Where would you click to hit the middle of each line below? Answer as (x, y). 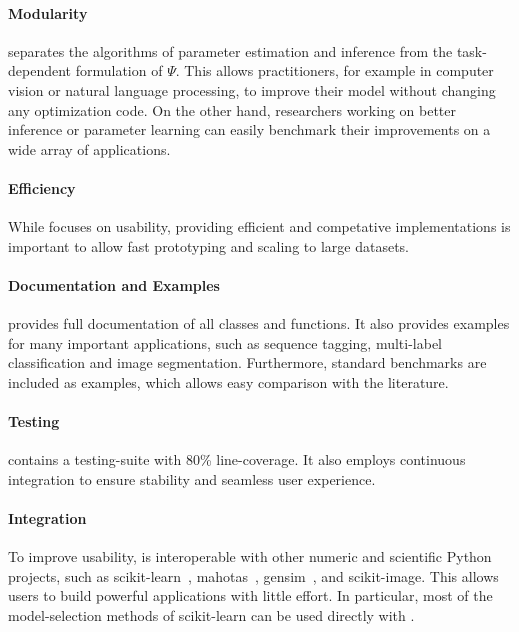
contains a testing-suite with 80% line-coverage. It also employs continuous (237, 459)
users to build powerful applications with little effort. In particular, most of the (250, 595)
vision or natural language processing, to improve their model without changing (252, 89)
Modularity (48, 12)
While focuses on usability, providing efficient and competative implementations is (259, 226)
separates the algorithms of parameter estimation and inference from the (230, 50)
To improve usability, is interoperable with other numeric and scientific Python (250, 556)
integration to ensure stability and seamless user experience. (192, 478)
